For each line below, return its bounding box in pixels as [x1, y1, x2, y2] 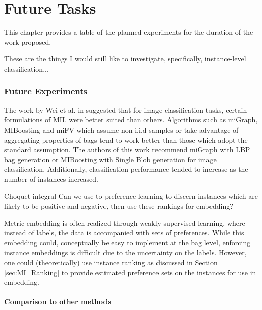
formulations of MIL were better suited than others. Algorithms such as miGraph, [4, 114, 258, 125]
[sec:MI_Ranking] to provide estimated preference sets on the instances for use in [4, 267, 256, 277]
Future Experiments [4, 85, 87, 97]
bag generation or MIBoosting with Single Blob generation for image [4, 154, 217, 164]
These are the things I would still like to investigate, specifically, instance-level [4, 53, 246, 64]
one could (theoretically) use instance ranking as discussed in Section [4, 257, 218, 268]
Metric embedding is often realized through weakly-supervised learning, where [4, 217, 245, 228]
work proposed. [4, 36, 51, 47]
